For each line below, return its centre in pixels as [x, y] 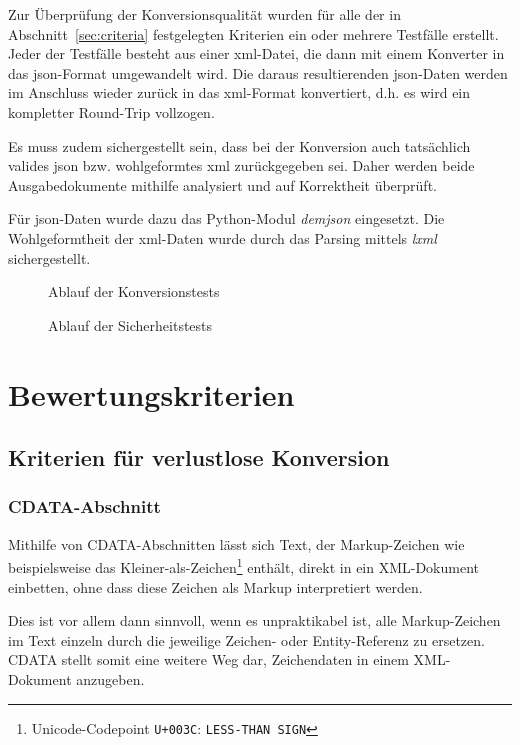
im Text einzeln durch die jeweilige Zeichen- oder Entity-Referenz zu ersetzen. [246, 639]
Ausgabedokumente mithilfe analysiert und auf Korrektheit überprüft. [222, 184]
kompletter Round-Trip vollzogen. [111, 111]
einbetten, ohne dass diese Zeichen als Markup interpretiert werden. [215, 586]
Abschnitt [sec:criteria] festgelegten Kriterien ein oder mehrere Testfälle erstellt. [253, 33]
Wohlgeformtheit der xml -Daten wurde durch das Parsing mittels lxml [222, 237]
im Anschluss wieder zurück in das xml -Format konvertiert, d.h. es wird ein [239, 92]
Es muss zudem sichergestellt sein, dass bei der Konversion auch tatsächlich [239, 145]
